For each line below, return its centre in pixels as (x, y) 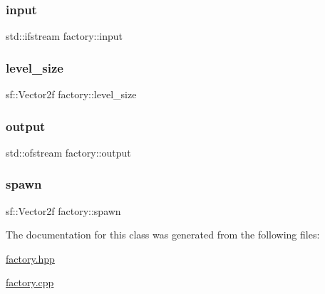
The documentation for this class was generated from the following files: (163, 235)
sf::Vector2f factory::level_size (71, 94)
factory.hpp (30, 258)
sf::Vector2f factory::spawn (63, 210)
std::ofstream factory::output (68, 152)
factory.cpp (30, 282)
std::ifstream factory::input (64, 36)
